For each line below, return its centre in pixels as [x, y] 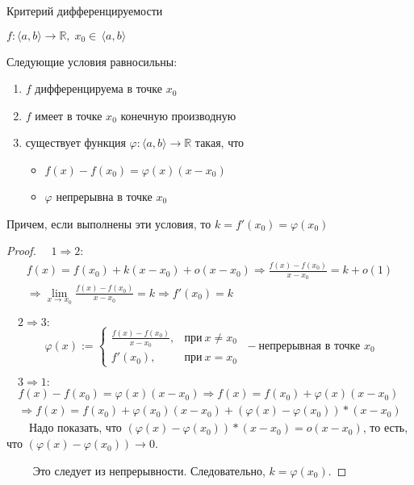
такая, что [220, 142]
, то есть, [385, 427]
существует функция [75, 142]
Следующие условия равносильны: [92, 61]
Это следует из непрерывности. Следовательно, [149, 470]
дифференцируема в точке [98, 88]
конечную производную [178, 115]
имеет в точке [69, 115]
